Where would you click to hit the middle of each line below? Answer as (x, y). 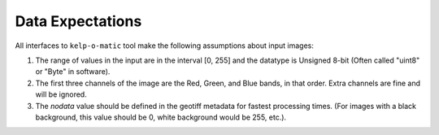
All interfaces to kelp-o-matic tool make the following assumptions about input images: (165, 46)
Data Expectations (78, 21)
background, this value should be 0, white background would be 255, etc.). (161, 117)
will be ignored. (61, 94)
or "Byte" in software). (73, 72)
